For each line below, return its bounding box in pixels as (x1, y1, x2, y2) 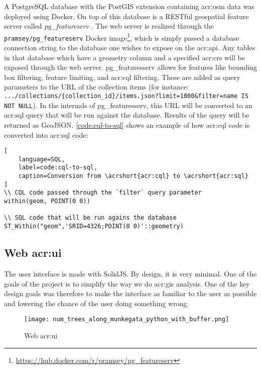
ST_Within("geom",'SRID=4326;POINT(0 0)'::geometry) (4, 223, 184, 230)
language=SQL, (18, 155, 65, 163)
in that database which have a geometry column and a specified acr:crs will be (4, 52, 245, 62)
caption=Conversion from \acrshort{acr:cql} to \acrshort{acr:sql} (18, 172, 248, 180)
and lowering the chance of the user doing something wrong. (4, 298, 189, 308)
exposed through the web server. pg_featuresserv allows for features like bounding (4, 62, 257, 72)
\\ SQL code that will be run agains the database (4, 214, 177, 222)
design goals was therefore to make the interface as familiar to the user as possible (4, 288, 257, 299)
